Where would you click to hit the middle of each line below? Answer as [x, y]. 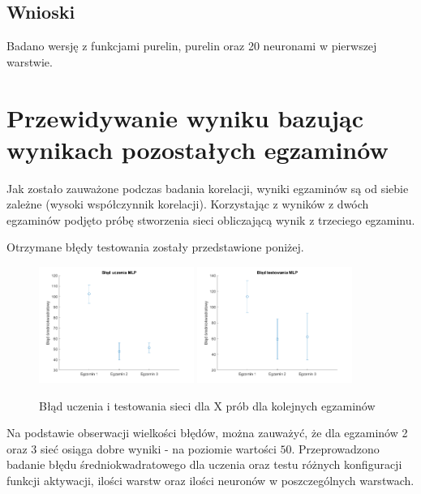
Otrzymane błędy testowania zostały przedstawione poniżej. [155, 247]
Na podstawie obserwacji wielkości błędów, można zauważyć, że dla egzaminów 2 [207, 433]
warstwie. [30, 61]
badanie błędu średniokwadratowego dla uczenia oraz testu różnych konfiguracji [204, 464]
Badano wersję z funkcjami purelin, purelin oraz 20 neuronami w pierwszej [192, 46]
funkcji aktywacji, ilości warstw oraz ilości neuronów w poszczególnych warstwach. [210, 481]
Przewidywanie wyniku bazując [185, 117]
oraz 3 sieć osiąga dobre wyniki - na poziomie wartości [142, 448]
